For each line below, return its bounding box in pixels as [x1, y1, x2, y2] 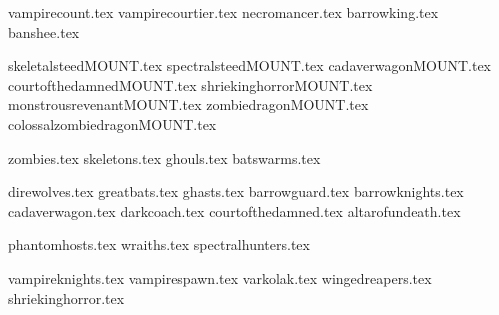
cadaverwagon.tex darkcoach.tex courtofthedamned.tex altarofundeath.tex [8, 200, 461, 221]
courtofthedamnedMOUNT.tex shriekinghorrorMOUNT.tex [8, 74, 373, 95]
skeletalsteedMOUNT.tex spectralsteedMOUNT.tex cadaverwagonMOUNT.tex [8, 55, 492, 76]
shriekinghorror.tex [8, 287, 125, 308]
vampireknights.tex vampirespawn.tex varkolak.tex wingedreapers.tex [8, 267, 432, 288]
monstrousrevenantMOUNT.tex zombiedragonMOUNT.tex [8, 94, 369, 115]
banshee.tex [8, 21, 80, 42]
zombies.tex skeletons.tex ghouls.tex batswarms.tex [8, 147, 321, 168]
